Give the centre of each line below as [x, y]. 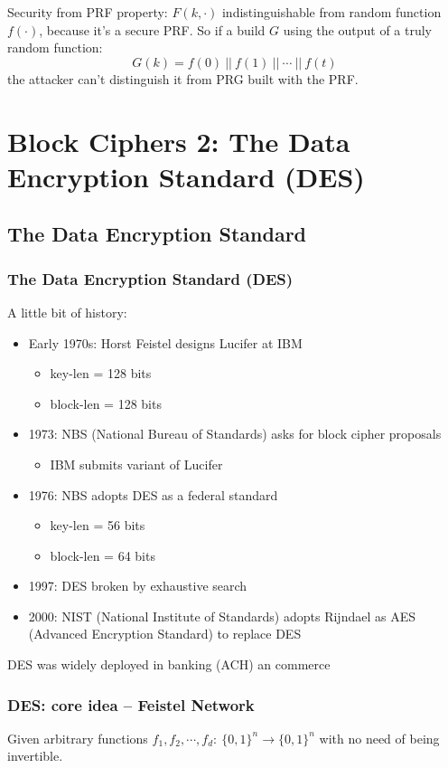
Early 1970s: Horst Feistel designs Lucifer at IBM [165, 342]
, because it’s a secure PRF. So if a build [152, 29]
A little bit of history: [67, 312]
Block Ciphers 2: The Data [179, 141]
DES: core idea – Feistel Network [131, 704]
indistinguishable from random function [331, 12]
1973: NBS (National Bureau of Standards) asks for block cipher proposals [235, 434]
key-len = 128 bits [101, 373]
